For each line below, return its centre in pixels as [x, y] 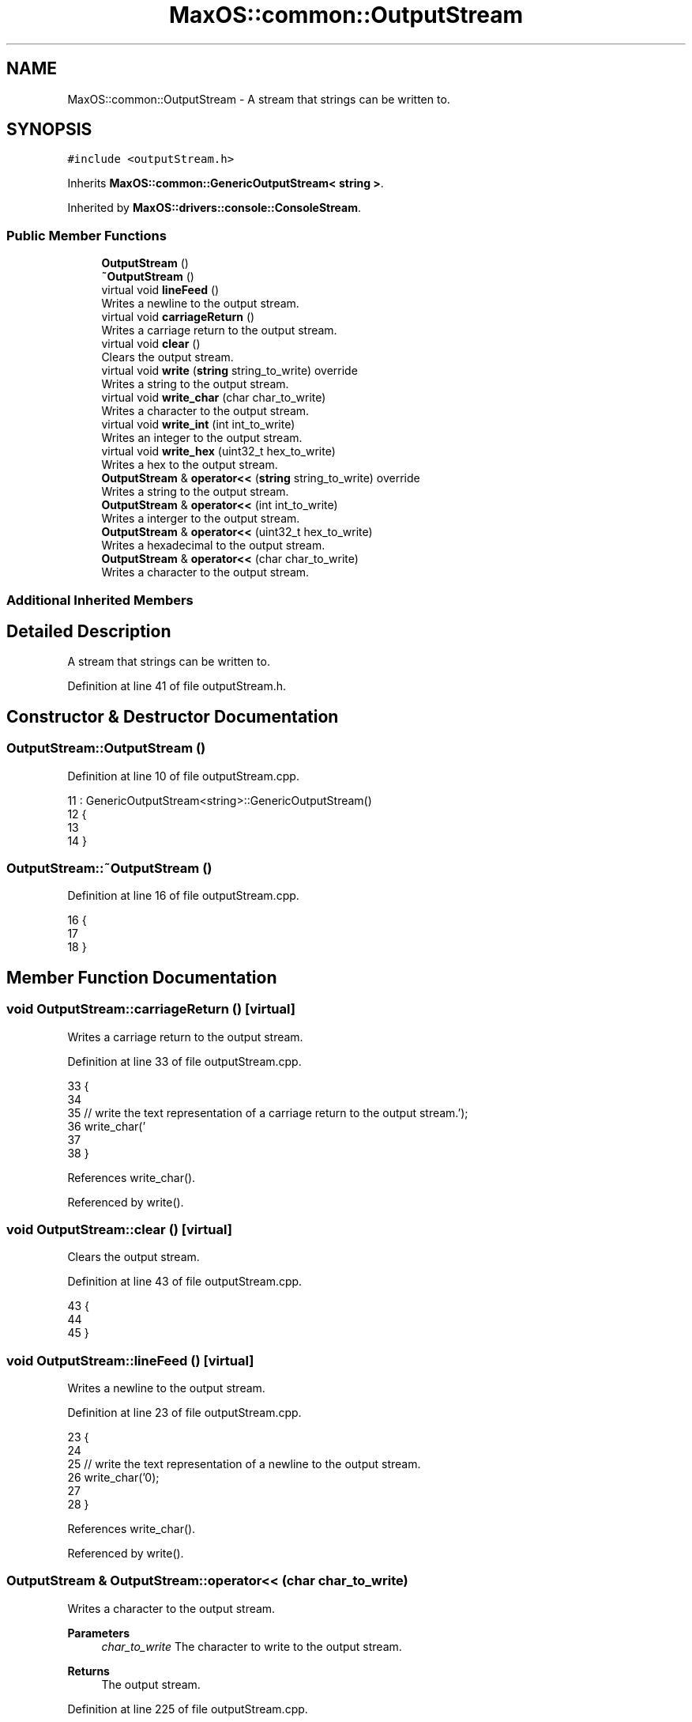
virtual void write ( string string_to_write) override [229, 371]
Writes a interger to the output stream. [201, 519]
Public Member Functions [86, 235]
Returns [88, 1671]
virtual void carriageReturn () [178, 317]
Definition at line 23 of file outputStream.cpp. [184, 1413]
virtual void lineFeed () [160, 290]
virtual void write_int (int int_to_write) [198, 425]
